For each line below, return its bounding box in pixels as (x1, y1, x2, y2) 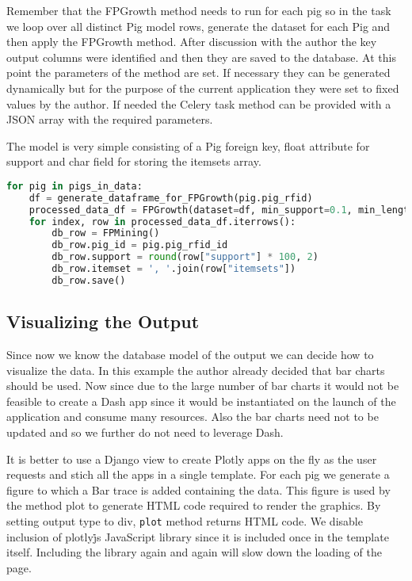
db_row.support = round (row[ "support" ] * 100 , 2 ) (51, 251, 319, 263)
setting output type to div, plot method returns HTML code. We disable (6, 512, 363, 529)
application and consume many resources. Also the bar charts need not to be (6, 408, 379, 425)
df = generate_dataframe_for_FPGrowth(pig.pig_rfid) (29, 192, 313, 204)
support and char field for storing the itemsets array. (6, 153, 261, 170)
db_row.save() (51, 274, 126, 286)
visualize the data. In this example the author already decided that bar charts (6, 361, 385, 378)
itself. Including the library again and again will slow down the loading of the (6, 544, 382, 560)
